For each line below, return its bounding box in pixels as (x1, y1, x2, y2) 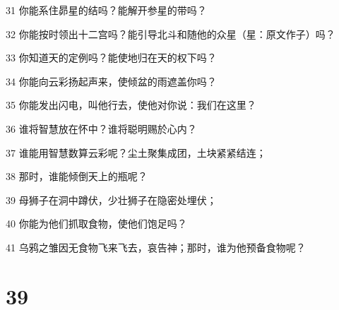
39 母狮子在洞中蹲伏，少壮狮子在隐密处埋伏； (6, 192, 217, 207)
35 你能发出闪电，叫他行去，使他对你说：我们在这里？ (6, 97, 256, 112)
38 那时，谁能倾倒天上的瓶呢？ (6, 169, 148, 184)
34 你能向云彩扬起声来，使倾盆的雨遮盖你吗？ (6, 73, 217, 88)
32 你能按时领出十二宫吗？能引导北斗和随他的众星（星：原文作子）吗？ (6, 26, 335, 41)
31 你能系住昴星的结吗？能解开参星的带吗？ (6, 3, 207, 17)
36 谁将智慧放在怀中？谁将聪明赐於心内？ (6, 121, 197, 136)
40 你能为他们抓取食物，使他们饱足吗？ (6, 216, 187, 231)
